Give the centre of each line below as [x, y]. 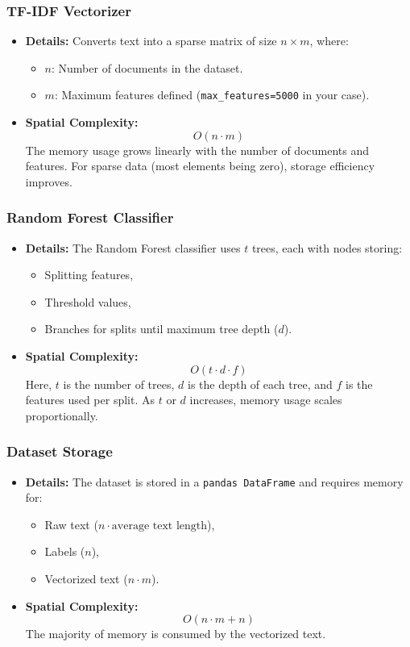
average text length [159, 526]
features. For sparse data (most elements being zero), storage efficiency [200, 166]
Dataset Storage [60, 451]
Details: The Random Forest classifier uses [133, 247]
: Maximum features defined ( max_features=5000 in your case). [212, 95]
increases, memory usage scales [266, 400]
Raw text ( [71, 524]
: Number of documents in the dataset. [147, 67]
